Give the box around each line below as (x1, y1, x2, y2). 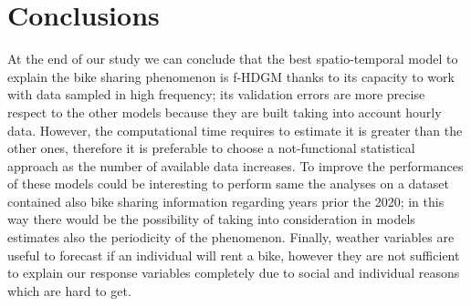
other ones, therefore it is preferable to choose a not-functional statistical (7, 138, 415, 158)
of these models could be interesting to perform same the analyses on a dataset (7, 174, 449, 193)
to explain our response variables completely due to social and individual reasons (7, 263, 460, 282)
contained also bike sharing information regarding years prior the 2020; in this (7, 191, 445, 210)
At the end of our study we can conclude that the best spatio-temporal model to (7, 49, 458, 68)
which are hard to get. (7, 280, 131, 300)
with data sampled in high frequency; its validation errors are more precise (7, 85, 425, 104)
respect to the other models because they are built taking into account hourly (7, 102, 442, 121)
